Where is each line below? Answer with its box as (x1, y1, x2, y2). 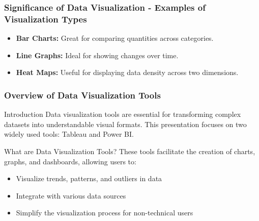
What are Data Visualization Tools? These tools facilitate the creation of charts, (4, 145, 255, 156)
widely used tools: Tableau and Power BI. (4, 129, 134, 139)
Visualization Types (4, 12, 87, 25)
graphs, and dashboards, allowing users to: (4, 156, 136, 166)
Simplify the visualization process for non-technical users (16, 207, 193, 218)
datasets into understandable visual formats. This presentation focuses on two (4, 118, 247, 129)
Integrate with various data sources (16, 190, 126, 201)
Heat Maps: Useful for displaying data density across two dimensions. (16, 67, 239, 78)
